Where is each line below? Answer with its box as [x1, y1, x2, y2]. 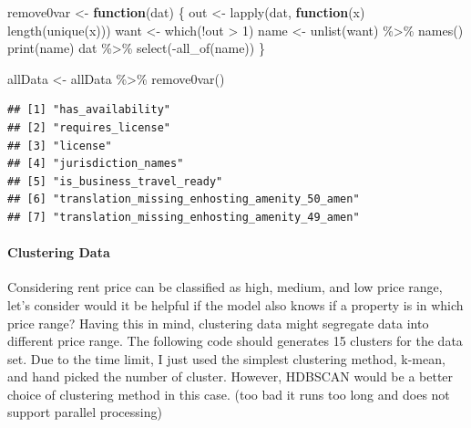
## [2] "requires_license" [7, 120, 170, 134]
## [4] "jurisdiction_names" [7, 157, 184, 171]
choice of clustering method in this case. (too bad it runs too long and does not [7, 384, 450, 403]
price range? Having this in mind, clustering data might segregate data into [7, 313, 429, 332]
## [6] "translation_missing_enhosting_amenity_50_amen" [7, 193, 360, 206]
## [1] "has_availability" [7, 103, 170, 117]
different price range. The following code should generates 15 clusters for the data [7, 331, 463, 350]
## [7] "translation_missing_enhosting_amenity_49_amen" [7, 210, 360, 224]
